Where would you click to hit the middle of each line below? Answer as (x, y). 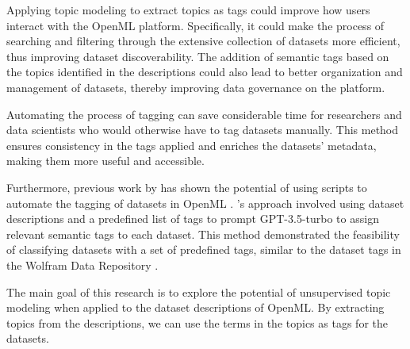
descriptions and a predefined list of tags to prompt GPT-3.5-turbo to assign (193, 219)
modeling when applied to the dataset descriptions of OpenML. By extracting (195, 307)
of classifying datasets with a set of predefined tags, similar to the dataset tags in (204, 249)
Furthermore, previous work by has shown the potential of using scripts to (187, 187)
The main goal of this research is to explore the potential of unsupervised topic (199, 291)
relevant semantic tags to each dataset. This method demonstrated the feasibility (203, 234)
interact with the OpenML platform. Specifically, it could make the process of (195, 25)
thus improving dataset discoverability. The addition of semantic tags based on (198, 56)
